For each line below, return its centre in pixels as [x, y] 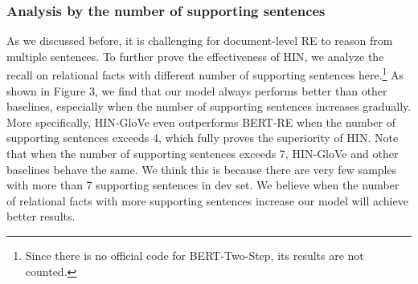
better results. [41, 216]
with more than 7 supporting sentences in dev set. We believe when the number [203, 185]
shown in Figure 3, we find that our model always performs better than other [197, 90]
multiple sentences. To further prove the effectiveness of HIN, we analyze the [195, 56]
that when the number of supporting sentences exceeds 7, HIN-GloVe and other [203, 154]
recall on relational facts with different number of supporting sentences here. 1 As [205, 74]
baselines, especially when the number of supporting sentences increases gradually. [209, 106]
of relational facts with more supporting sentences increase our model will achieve [207, 200]
